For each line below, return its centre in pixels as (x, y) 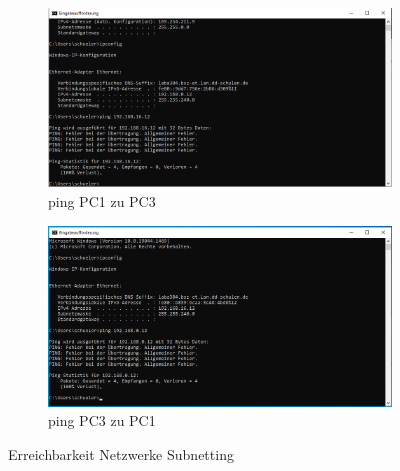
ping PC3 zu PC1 (102, 420)
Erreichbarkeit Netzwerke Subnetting (121, 453)
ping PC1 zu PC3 (102, 200)
